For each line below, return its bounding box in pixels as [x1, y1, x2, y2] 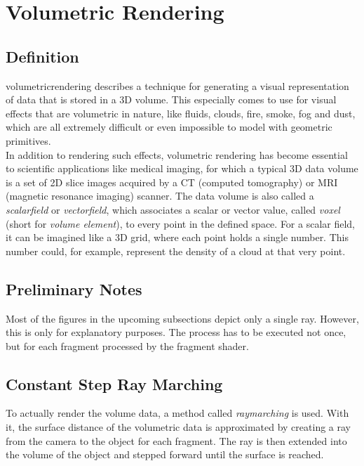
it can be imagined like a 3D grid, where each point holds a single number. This [6, 230, 349, 245]
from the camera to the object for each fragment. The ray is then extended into [6, 433, 347, 448]
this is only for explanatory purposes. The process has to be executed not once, [6, 325, 346, 339]
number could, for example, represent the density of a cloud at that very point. [6, 243, 346, 258]
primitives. [6, 133, 51, 148]
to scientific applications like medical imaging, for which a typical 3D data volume [6, 161, 358, 176]
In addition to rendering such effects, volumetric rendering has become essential [6, 147, 348, 162]
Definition [6, 45, 79, 67]
